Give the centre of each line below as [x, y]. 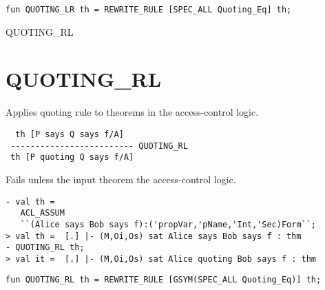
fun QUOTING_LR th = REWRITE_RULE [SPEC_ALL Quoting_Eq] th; [149, 10]
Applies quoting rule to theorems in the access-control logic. [132, 112]
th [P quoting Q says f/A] [72, 157]
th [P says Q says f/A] [70, 134]
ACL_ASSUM [42, 213]
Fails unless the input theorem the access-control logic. [121, 179]
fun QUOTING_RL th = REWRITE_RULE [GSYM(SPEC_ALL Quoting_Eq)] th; [164, 280]
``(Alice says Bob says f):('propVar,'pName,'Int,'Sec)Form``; [168, 224]
